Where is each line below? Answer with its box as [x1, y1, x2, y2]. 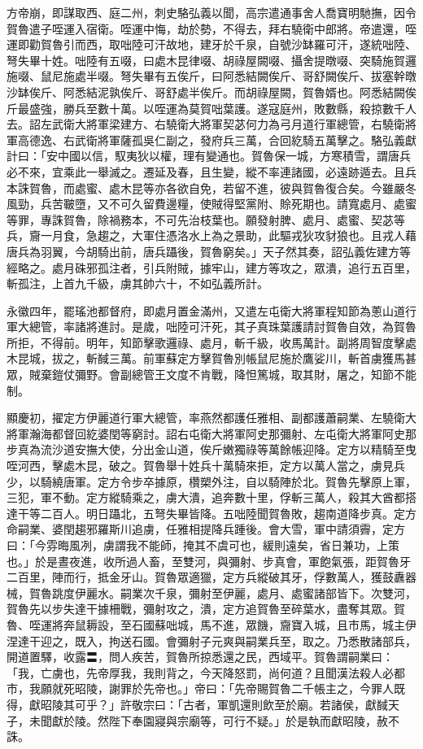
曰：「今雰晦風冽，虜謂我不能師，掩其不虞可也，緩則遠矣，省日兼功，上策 [7, 537, 399, 553]
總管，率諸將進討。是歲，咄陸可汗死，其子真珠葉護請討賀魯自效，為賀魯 [28, 318, 416, 335]
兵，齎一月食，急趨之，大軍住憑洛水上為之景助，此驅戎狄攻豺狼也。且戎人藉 [7, 227, 416, 244]
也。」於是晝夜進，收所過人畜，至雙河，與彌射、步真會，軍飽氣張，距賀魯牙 [7, 552, 411, 569]
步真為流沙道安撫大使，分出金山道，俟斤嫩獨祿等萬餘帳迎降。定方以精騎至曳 [7, 441, 416, 458]
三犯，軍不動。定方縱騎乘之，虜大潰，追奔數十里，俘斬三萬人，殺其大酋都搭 [7, 489, 416, 506]
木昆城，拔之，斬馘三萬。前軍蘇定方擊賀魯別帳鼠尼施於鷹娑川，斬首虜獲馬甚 [7, 350, 416, 367]
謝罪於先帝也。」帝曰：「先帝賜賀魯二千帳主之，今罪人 [108, 680, 394, 697]
